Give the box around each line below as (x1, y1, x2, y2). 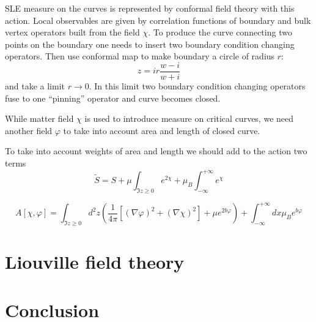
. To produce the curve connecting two (148, 26, 292, 39)
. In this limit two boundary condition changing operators (89, 80, 306, 92)
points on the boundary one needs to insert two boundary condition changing (5, 37, 295, 50)
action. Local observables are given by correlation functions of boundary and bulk (5, 13, 311, 26)
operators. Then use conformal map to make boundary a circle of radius (5, 50, 275, 62)
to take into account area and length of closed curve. (63, 124, 260, 137)
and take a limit (5, 80, 65, 92)
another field (5, 124, 53, 137)
